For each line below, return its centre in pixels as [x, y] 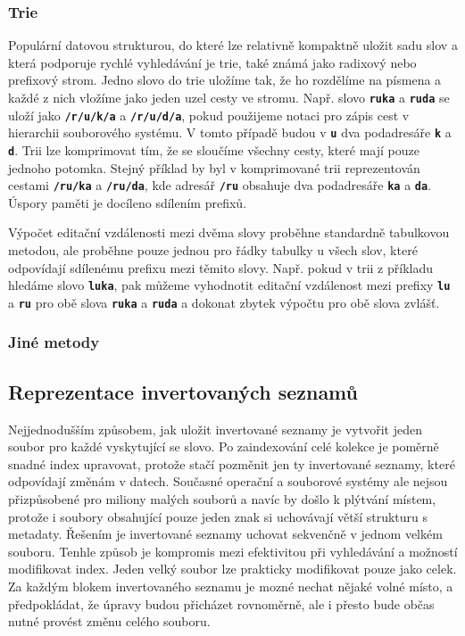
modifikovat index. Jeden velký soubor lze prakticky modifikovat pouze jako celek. [232, 569]
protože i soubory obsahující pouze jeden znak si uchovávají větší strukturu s [218, 516]
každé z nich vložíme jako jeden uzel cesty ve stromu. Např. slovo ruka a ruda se [229, 97]
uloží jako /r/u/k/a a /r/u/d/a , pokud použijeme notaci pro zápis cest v [209, 115]
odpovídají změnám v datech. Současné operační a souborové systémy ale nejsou [228, 481]
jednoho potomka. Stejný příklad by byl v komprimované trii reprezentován [214, 167]
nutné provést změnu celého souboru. [109, 621]
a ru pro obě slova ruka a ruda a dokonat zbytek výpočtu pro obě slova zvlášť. [224, 302]
